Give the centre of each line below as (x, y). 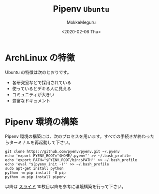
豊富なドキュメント (31, 101)
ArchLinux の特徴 (40, 58)
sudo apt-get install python (34, 168)
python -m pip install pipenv (36, 177)
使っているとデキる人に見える (42, 89)
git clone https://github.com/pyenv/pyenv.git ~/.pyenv (62, 151)
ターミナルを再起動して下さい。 (41, 142)
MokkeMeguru (81, 22)
